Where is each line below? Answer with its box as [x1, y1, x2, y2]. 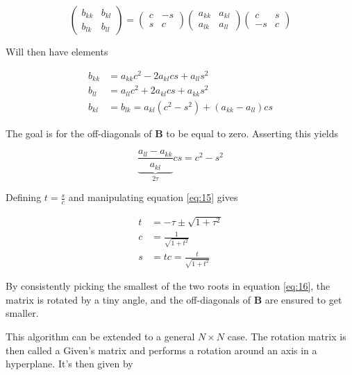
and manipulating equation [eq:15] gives [68, 190, 238, 204]
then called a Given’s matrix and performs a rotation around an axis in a [6, 342, 317, 357]
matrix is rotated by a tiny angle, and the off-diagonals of [6, 292, 251, 306]
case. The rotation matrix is [227, 329, 346, 343]
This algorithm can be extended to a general [6, 329, 195, 343]
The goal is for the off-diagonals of [6, 125, 152, 140]
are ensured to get [265, 292, 342, 306]
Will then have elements [6, 44, 108, 58]
